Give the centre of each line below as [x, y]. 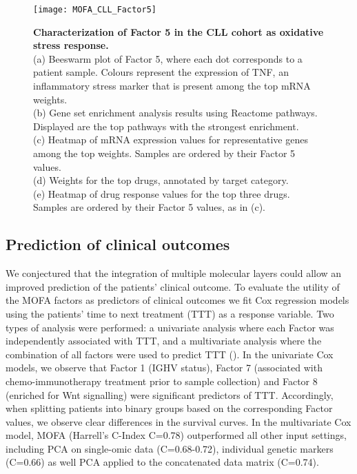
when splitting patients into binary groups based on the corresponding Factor [169, 408]
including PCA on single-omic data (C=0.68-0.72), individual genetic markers [170, 448]
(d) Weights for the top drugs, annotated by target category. [161, 180]
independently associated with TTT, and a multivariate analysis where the [164, 341]
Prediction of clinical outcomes [118, 244]
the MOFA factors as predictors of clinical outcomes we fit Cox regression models [177, 300]
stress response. [71, 45]
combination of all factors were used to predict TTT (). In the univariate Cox [170, 354]
